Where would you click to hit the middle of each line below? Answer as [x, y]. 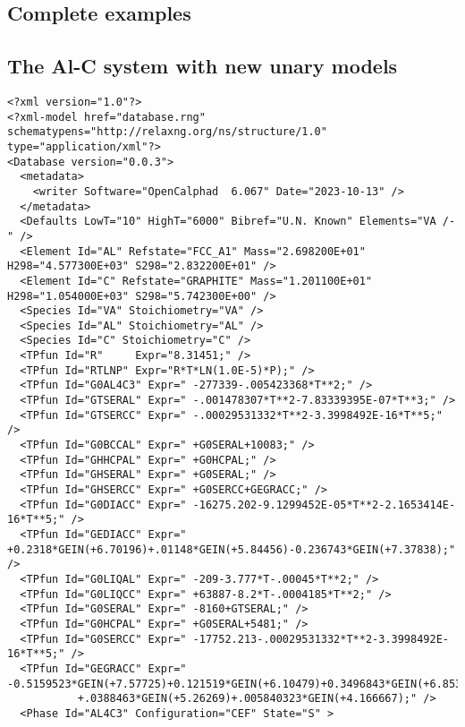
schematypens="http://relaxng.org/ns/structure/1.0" [167, 132]
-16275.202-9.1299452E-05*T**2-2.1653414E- [324, 505]
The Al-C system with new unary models [203, 66]
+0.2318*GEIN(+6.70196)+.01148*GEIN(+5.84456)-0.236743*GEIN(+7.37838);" [232, 549]
